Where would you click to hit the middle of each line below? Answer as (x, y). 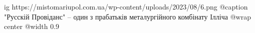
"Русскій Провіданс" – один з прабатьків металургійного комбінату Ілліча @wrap (127, 16)
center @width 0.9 (32, 26)
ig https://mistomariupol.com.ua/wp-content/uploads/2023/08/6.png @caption (126, 6)
